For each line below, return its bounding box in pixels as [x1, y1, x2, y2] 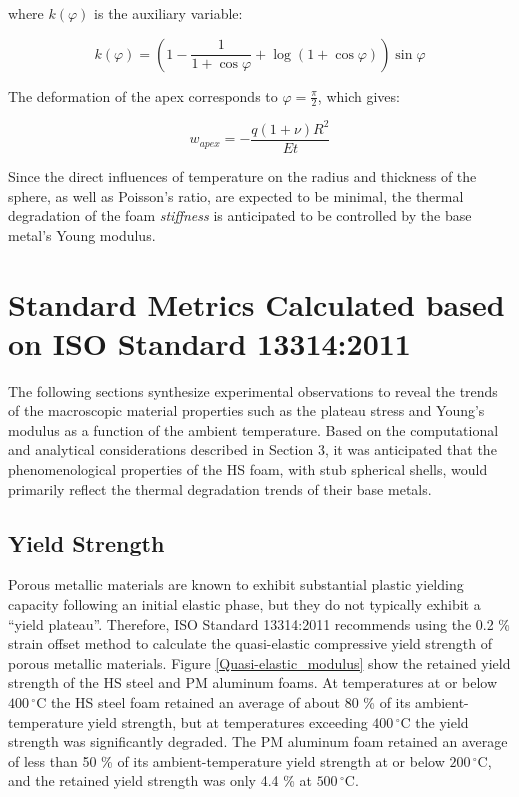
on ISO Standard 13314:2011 [8, 322, 411, 363]
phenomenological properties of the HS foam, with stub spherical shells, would [8, 459, 488, 480]
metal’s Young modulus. [8, 224, 156, 245]
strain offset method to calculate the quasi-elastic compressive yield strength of [8, 633, 492, 654]
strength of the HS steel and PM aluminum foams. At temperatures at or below [8, 672, 498, 693]
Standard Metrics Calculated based [8, 283, 505, 324]
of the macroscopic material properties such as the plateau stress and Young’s [8, 400, 485, 421]
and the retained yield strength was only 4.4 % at [8, 770, 312, 791]
